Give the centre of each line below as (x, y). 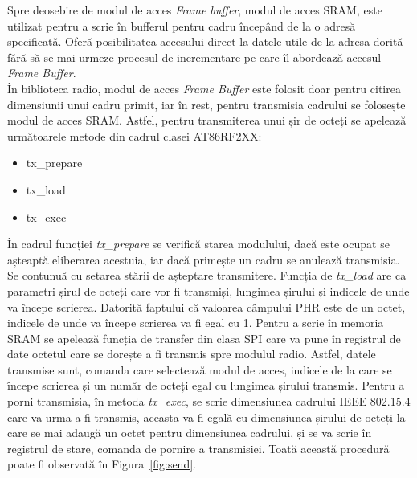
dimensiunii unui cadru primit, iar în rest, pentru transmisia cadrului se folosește (206, 104)
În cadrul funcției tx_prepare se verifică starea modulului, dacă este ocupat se (198, 244)
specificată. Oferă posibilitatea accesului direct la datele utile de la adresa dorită (205, 41)
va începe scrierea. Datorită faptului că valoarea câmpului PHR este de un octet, (206, 306)
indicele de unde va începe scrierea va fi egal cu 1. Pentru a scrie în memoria (196, 323)
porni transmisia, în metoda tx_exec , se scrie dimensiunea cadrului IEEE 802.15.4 (209, 401)
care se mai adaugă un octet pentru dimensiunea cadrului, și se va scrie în (190, 433)
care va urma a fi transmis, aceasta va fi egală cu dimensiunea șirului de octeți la (206, 417)
